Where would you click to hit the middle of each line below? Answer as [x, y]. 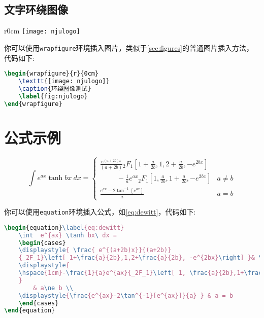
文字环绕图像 [36, 9]
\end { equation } [30, 311]
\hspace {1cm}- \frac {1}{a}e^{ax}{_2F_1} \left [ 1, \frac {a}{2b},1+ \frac [140, 273]
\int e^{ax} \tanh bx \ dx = [68, 235]
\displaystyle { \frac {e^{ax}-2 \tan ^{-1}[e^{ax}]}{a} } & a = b [126, 295]
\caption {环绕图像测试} [55, 89]
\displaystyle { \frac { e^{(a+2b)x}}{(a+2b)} [95, 250]
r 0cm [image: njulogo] [42, 31]
